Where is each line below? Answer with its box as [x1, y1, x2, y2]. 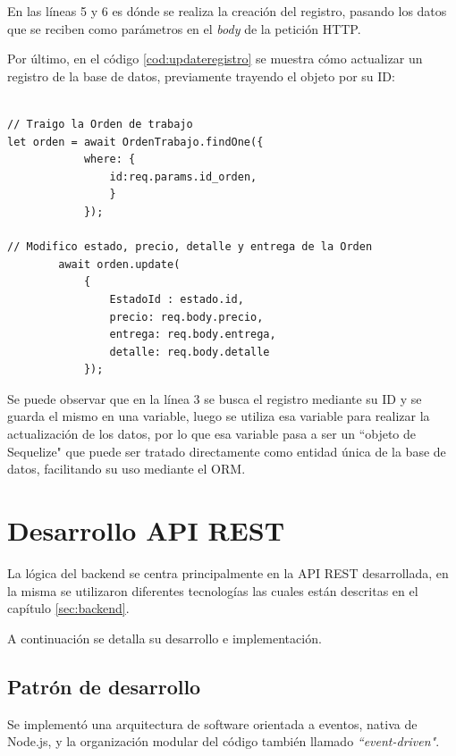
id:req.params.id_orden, [109, 170, 258, 183]
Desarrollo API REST [7, 512, 285, 549]
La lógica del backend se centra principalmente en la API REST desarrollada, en [7, 563, 449, 582]
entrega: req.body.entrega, [109, 328, 276, 341]
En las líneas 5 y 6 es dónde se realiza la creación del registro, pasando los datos [7, 2, 447, 20]
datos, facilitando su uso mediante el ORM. [7, 459, 246, 478]
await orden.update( [58, 257, 181, 271]
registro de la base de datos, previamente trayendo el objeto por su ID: [7, 66, 395, 85]
